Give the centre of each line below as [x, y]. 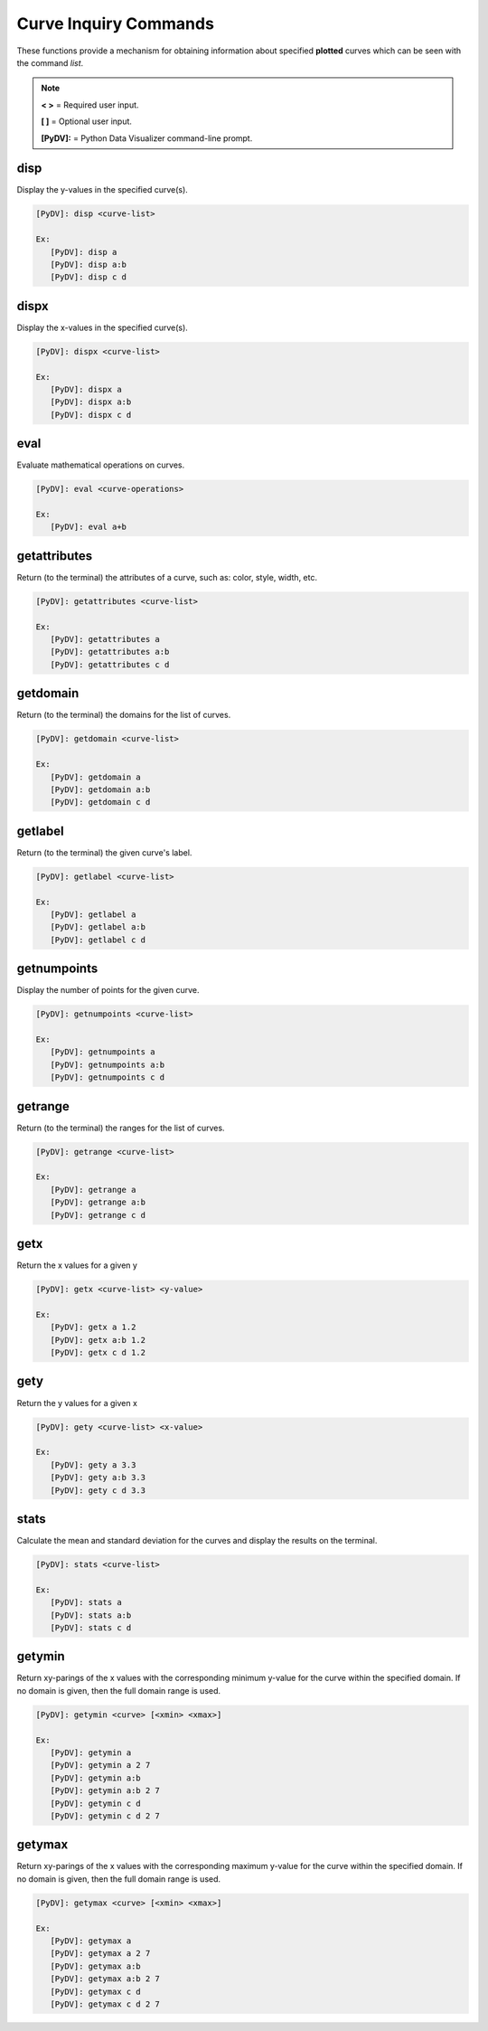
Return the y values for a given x [77, 1403]
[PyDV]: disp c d [88, 277]
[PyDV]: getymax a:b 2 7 [105, 1979]
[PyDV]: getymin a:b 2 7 [105, 1791]
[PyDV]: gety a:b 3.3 [98, 1478]
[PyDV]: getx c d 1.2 [98, 1353]
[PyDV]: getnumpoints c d [108, 1077]
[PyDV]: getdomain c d [100, 802]
